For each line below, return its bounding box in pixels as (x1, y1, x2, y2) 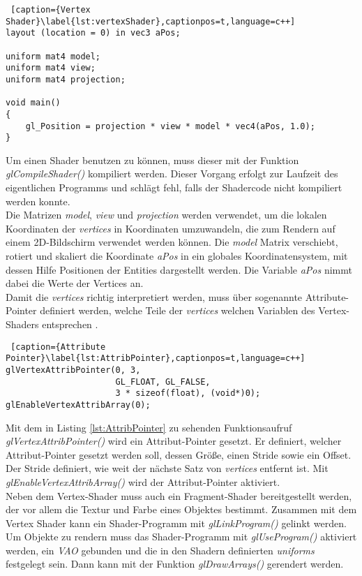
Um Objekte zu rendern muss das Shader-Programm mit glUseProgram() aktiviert (6, 529, 357, 544)
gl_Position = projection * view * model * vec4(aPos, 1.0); (25, 121, 315, 131)
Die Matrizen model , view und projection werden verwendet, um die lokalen (6, 207, 327, 222)
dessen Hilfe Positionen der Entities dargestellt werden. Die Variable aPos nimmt (6, 262, 352, 276)
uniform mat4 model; (6, 51, 101, 61)
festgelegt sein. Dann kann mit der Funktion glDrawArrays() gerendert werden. (6, 556, 344, 571)
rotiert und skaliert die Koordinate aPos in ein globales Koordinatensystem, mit (6, 249, 348, 263)
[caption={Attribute (10, 341, 106, 352)
